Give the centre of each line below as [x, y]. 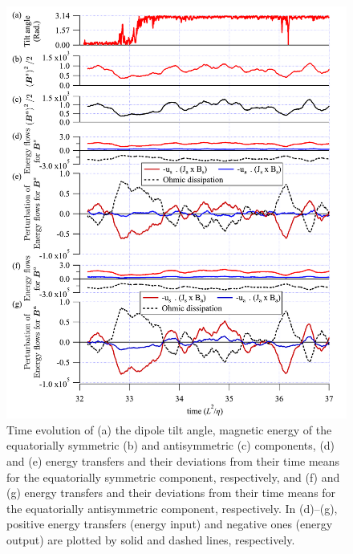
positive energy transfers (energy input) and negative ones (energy [170, 524]
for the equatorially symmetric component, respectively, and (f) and [173, 477]
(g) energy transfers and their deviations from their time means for [171, 493]
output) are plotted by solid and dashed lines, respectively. [151, 539]
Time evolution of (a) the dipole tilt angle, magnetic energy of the [169, 429]
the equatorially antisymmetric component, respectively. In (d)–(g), [172, 508]
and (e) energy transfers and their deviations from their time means [173, 460]
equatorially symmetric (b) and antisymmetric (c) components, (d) [171, 445]
